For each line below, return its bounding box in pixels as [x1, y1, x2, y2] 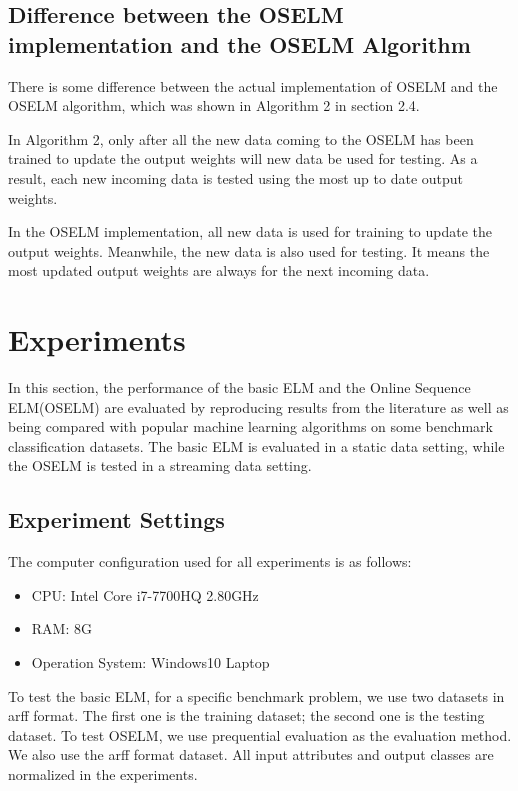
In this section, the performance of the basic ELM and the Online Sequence [8, 377, 471, 398]
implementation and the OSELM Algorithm [8, 28, 471, 59]
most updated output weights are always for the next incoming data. [8, 260, 430, 281]
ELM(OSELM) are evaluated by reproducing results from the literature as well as [8, 396, 509, 417]
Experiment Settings [8, 504, 225, 535]
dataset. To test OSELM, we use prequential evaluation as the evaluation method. [8, 724, 512, 745]
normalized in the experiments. [8, 763, 198, 784]
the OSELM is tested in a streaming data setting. [8, 455, 312, 476]
